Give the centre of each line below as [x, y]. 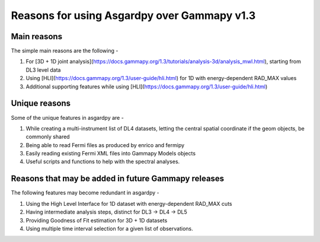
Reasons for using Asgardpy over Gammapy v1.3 [133, 15]
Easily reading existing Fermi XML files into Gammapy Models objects [111, 154]
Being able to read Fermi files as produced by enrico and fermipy [105, 145]
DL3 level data [43, 70]
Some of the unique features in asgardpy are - [67, 117]
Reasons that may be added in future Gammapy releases [118, 179]
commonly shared [48, 137]
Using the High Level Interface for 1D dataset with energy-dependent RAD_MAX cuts [129, 203]
